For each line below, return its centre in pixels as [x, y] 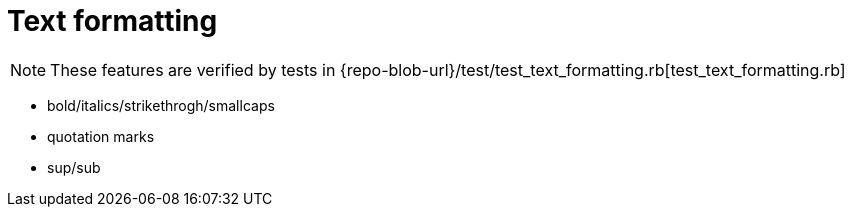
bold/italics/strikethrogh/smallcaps [161, 105]
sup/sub [74, 167]
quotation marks [101, 136]
